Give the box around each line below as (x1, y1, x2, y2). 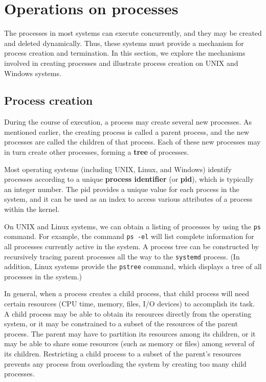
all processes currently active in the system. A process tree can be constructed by (4, 241, 259, 251)
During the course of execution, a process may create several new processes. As (4, 116, 252, 127)
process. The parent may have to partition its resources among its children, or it (4, 328, 256, 339)
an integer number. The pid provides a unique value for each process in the (4, 183, 239, 194)
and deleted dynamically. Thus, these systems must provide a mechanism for (4, 37, 244, 48)
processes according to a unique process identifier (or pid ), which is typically (4, 174, 254, 184)
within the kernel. (4, 204, 60, 214)
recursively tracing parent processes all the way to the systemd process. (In (4, 251, 240, 261)
